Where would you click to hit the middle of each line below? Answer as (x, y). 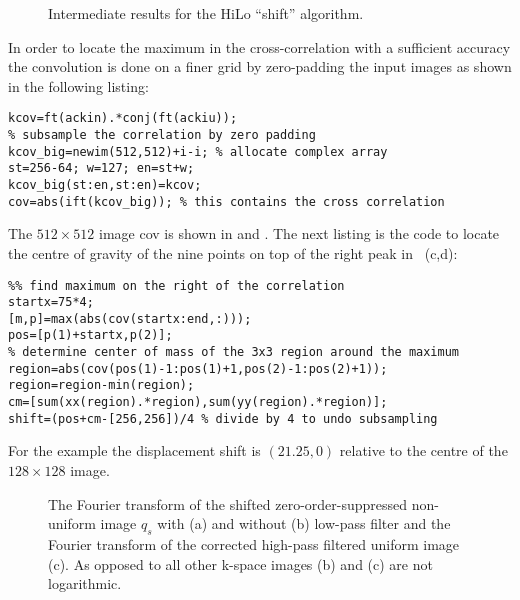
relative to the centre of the (423, 450)
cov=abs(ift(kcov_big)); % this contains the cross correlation (226, 201)
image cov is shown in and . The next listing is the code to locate (299, 233)
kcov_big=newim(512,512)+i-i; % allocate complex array (198, 151)
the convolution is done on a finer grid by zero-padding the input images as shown (260, 66)
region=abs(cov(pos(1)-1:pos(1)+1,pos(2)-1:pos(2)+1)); (198, 368)
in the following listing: (78, 85)
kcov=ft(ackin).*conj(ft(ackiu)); (123, 118)
